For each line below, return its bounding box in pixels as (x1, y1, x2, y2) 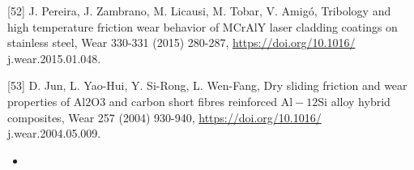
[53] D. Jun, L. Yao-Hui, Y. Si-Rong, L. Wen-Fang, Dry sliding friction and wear (7, 77, 408, 94)
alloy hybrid (331, 92, 391, 109)
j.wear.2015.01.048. (7, 49, 101, 66)
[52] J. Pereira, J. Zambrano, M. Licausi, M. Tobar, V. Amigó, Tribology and (7, 2, 391, 19)
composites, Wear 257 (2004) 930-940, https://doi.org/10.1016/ (7, 108, 322, 125)
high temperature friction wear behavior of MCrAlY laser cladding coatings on (7, 18, 398, 35)
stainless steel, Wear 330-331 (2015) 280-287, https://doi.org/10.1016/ (7, 34, 356, 51)
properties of (7, 92, 70, 109)
